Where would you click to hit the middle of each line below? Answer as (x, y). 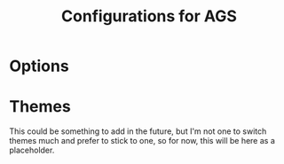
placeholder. (32, 150)
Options (39, 66)
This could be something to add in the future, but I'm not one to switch (138, 131)
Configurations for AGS (149, 16)
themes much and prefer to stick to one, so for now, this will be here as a (142, 141)
